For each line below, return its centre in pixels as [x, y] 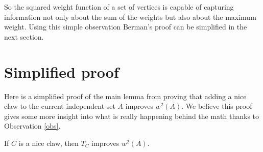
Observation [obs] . [32, 126]
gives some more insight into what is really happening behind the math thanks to [132, 116]
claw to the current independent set [60, 106]
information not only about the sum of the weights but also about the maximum [130, 17]
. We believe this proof [217, 106]
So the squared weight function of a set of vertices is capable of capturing [119, 7]
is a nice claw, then [49, 143]
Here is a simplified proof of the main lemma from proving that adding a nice [125, 96]
